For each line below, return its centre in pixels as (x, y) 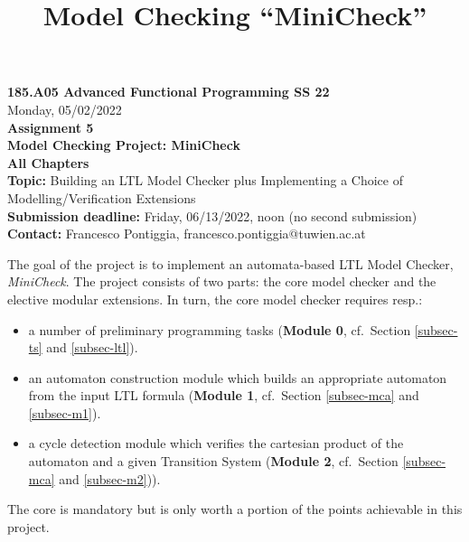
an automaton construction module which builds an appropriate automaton (238, 377)
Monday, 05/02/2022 (65, 109)
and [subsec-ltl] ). (92, 347)
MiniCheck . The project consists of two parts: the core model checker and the (222, 281)
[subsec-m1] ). (65, 412)
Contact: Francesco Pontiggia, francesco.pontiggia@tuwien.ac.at (187, 234)
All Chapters (48, 162)
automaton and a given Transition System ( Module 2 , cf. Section (213, 461)
